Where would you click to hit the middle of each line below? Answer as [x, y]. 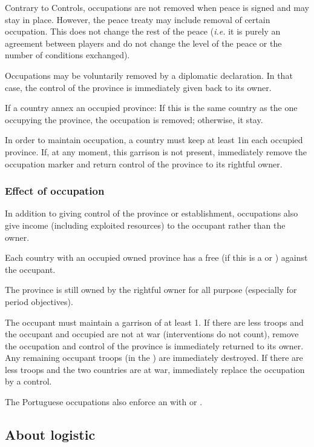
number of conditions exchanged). [67, 55]
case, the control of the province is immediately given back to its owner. [138, 87]
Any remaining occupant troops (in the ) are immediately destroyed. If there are [154, 358]
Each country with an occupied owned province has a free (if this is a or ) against [156, 257]
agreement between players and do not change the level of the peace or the [143, 43]
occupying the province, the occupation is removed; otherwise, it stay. [134, 119]
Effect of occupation [55, 191]
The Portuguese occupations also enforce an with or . [104, 402]
